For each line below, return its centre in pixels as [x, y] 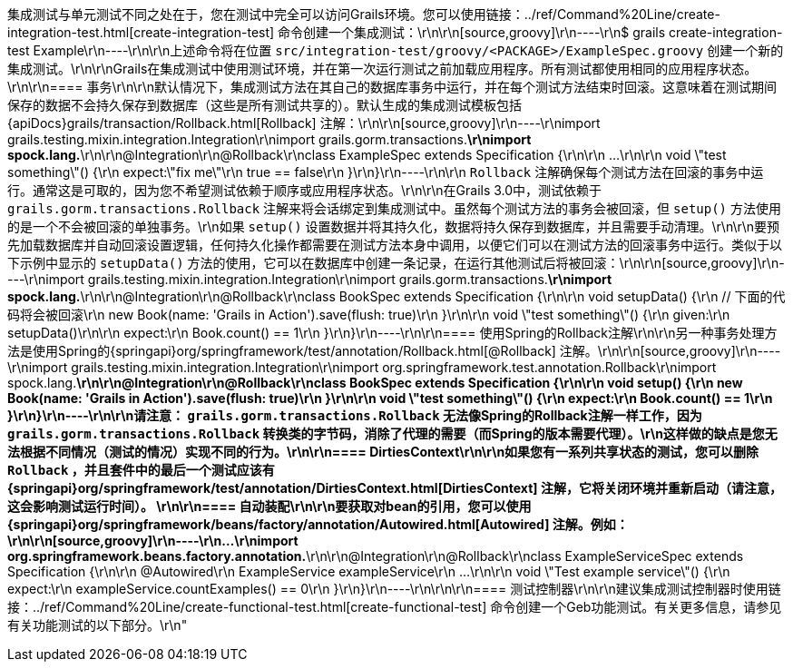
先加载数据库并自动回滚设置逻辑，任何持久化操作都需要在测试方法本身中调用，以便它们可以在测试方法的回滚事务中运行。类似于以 [395, 245]
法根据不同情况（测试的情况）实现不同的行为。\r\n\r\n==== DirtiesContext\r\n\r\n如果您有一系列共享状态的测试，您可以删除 [383, 452]
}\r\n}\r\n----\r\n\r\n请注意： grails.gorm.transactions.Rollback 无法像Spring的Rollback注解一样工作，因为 [355, 415]
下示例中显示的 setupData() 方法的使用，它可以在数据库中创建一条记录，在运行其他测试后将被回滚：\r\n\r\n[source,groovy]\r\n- [396, 263]
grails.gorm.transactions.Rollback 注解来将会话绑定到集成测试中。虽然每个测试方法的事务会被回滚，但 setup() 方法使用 [394, 208]
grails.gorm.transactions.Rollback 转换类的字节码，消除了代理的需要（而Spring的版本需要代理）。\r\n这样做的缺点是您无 [392, 433]
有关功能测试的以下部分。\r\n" [98, 625]
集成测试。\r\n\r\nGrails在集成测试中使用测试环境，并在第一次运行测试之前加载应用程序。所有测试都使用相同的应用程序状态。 [382, 69]
